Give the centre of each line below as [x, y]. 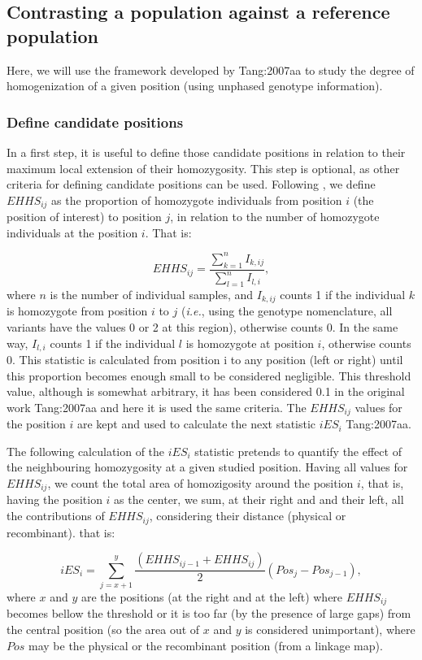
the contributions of [56, 516]
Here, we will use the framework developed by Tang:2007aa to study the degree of [211, 69]
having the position [54, 499]
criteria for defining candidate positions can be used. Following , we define [191, 184]
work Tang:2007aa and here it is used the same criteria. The [157, 407]
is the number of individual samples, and [152, 294]
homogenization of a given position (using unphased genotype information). [195, 86]
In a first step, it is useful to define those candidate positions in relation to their [206, 152]
